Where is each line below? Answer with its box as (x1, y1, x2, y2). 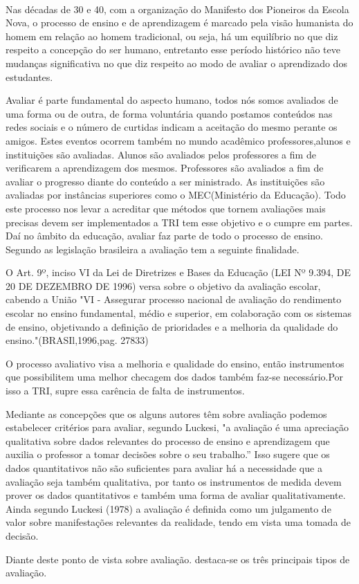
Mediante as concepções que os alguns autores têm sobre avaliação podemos (6, 406, 327, 421)
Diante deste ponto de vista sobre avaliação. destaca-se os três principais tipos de (6, 551, 350, 566)
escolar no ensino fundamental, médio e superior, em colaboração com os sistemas (6, 306, 351, 320)
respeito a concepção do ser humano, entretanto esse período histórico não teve (6, 42, 340, 57)
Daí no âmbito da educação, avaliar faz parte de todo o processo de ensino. (6, 228, 324, 243)
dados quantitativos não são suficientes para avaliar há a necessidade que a (6, 461, 322, 475)
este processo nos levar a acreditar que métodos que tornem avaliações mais (6, 201, 326, 215)
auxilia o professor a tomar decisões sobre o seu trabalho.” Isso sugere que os (6, 447, 330, 462)
